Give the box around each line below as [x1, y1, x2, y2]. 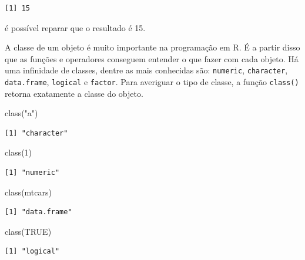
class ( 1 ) [5, 146, 32, 158]
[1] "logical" [5, 247, 60, 256]
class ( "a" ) [5, 107, 38, 119]
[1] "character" [5, 129, 68, 137]
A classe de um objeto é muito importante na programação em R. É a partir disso [5, 41, 300, 53]
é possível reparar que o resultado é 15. [5, 21, 146, 33]
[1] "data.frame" [5, 208, 72, 217]
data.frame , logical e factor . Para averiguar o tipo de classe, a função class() [5, 76, 299, 88]
